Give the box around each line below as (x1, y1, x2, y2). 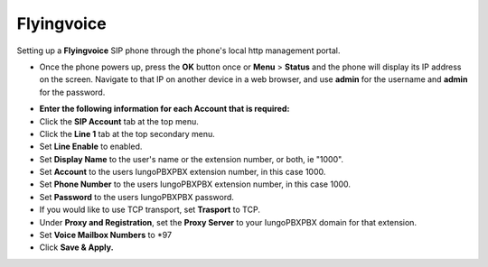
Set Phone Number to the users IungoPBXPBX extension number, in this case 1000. (39, 179, 352, 189)
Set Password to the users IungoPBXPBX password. (39, 191, 235, 202)
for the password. (39, 87, 106, 97)
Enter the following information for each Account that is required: (39, 104, 290, 115)
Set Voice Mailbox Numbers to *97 (39, 230, 172, 241)
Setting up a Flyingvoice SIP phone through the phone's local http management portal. (16, 45, 341, 56)
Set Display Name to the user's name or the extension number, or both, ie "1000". (39, 153, 343, 164)
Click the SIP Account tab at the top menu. (39, 115, 199, 126)
